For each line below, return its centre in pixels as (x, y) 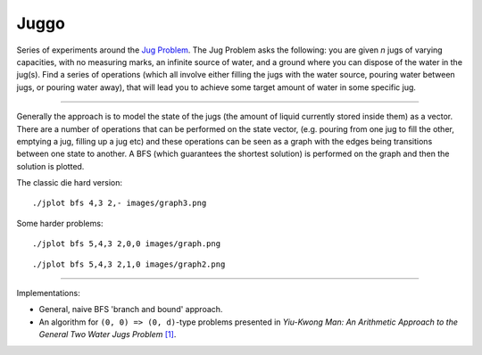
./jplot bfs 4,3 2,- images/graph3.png (120, 203)
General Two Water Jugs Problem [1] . (108, 334)
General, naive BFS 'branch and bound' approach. (131, 310)
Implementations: (48, 293)
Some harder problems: (60, 223)
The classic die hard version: (70, 183)
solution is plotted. (50, 166)
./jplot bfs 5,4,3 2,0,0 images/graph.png (127, 244)
